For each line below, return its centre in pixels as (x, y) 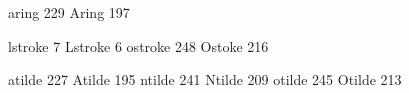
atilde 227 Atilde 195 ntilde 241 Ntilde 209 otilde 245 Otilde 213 (205, 79)
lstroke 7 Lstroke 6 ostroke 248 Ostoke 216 (138, 45)
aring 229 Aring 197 (69, 12)
